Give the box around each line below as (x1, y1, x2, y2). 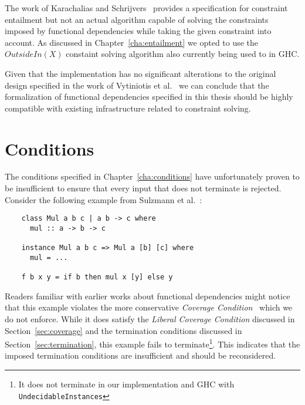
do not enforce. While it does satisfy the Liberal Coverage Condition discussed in (5, 313, 295, 325)
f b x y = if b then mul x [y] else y (21, 273, 173, 282)
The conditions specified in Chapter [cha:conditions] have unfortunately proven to (5, 170, 300, 183)
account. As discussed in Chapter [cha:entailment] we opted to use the (5, 36, 259, 48)
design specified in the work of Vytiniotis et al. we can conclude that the (5, 79, 269, 91)
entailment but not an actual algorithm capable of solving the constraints (5, 13, 269, 25)
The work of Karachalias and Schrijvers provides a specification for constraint (5, 2, 288, 14)
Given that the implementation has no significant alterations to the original (5, 67, 276, 79)
